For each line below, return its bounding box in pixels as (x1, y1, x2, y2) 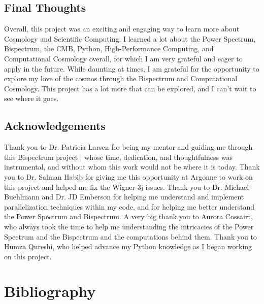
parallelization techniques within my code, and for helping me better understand (4, 201, 255, 212)
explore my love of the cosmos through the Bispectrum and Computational (4, 73, 238, 84)
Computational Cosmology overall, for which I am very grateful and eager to (4, 53, 243, 63)
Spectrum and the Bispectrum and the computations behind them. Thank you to (4, 231, 257, 242)
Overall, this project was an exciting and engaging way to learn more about (4, 23, 240, 34)
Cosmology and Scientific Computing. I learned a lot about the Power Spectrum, (4, 33, 256, 44)
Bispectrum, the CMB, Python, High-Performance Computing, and (4, 43, 214, 54)
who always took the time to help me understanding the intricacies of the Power (4, 221, 254, 231)
